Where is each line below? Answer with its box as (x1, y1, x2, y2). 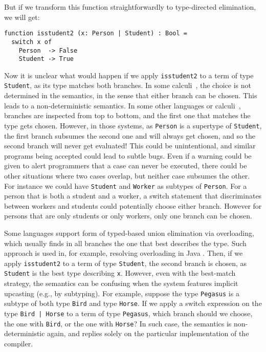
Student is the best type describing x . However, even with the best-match (4, 268, 236, 278)
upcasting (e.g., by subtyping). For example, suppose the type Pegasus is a (4, 288, 239, 298)
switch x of (11, 38, 52, 46)
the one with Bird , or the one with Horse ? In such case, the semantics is (4, 318, 232, 328)
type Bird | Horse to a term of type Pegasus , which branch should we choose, (4, 307, 253, 318)
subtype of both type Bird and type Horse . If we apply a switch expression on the (4, 298, 262, 309)
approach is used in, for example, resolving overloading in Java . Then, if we (4, 248, 243, 258)
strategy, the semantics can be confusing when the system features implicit (4, 278, 238, 289)
